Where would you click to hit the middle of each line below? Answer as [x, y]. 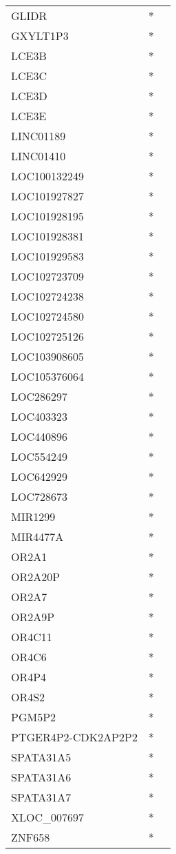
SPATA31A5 [41, 757]
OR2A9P [33, 617]
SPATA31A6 [41, 777]
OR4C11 [32, 637]
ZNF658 [31, 837]
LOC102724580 [48, 316]
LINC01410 [38, 156]
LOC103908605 [48, 356]
